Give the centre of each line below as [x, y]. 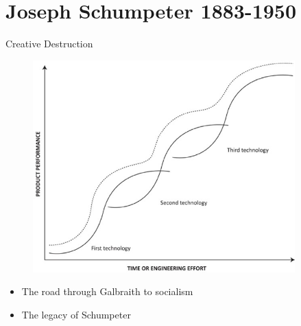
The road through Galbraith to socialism [107, 291]
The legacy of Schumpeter [76, 314]
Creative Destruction [49, 44]
